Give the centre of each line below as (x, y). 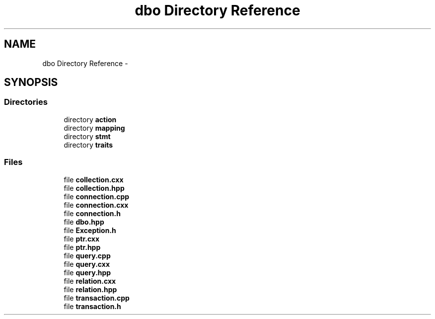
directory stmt (87, 136)
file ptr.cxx (82, 239)
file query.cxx (87, 264)
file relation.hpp (90, 289)
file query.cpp (87, 255)
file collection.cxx (94, 179)
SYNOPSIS (31, 82)
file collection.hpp (94, 188)
